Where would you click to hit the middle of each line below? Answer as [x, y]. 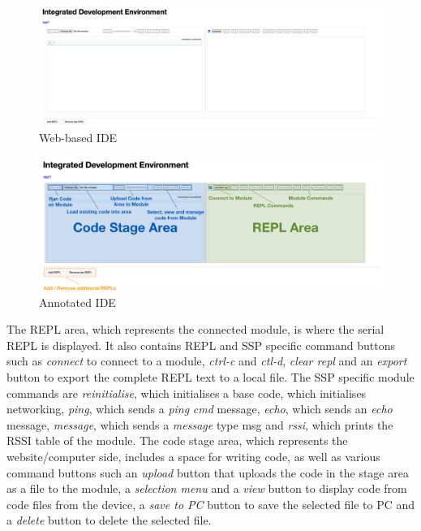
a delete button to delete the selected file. [109, 520]
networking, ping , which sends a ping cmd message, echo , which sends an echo [200, 409]
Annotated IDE [77, 302]
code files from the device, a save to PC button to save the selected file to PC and [211, 504]
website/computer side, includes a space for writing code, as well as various [193, 456]
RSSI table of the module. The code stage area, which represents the [177, 440]
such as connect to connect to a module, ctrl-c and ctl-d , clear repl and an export [207, 361]
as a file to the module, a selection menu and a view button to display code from [207, 488]
